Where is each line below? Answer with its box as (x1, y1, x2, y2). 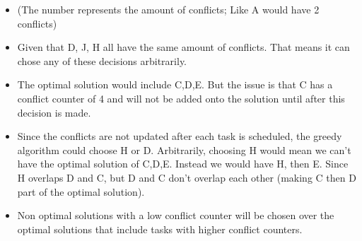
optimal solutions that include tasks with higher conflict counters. (17, 221, 303, 236)
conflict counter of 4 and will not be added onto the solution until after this (17, 90, 345, 105)
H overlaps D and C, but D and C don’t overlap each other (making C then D (17, 170, 356, 184)
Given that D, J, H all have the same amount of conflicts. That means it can (17, 40, 350, 54)
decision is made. (17, 105, 91, 119)
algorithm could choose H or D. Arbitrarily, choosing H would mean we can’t (17, 142, 351, 157)
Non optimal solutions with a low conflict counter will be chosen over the (17, 208, 334, 223)
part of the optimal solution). (17, 184, 145, 199)
